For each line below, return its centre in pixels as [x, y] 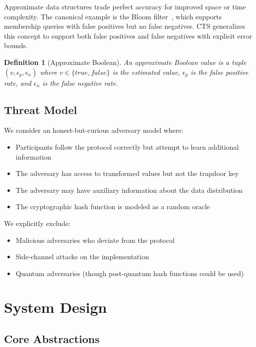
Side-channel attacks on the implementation [82, 257]
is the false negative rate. [80, 83]
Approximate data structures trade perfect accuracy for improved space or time [125, 6]
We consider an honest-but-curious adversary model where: [94, 130]
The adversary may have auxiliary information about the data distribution [129, 190]
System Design [56, 307]
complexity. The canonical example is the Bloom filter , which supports [113, 16]
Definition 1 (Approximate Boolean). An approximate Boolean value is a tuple [125, 62]
